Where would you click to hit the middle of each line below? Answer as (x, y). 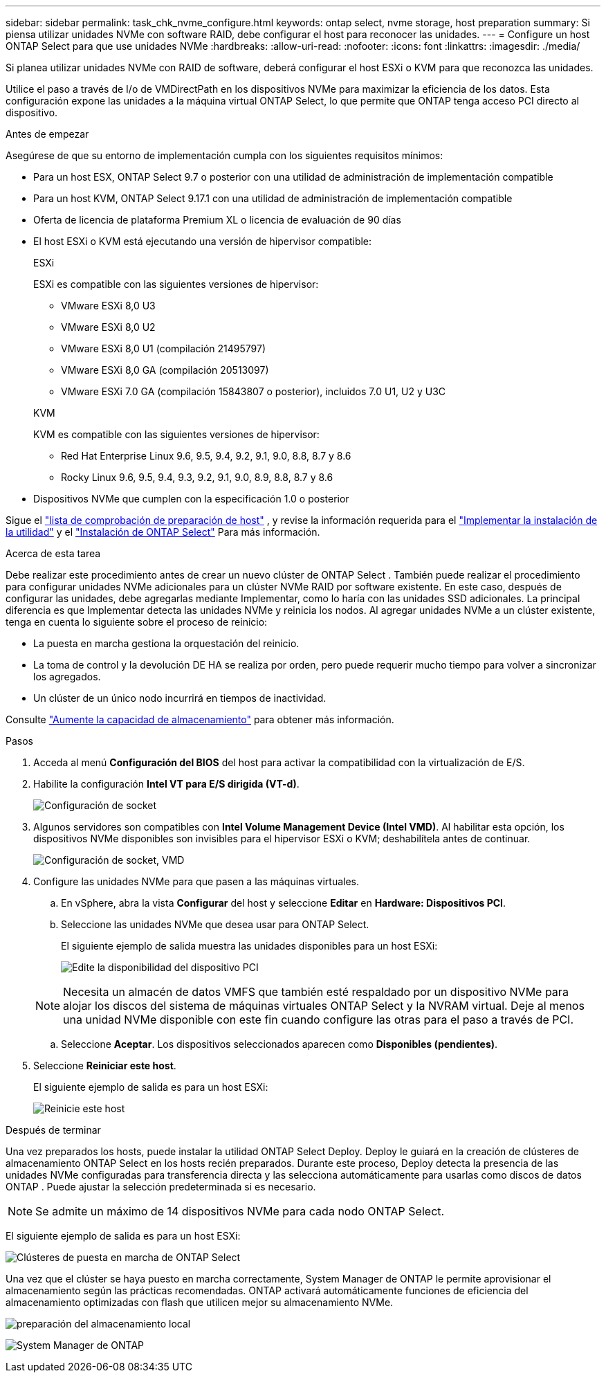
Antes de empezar (47, 134)
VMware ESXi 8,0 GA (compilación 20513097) (165, 370)
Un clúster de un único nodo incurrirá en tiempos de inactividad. (180, 698)
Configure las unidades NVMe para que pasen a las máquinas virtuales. (196, 881)
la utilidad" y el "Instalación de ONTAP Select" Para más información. (163, 532)
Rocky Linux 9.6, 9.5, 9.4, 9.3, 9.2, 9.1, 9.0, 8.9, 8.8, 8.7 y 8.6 (197, 477)
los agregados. (67, 677)
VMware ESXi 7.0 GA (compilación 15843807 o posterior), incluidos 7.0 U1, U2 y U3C (254, 391)
